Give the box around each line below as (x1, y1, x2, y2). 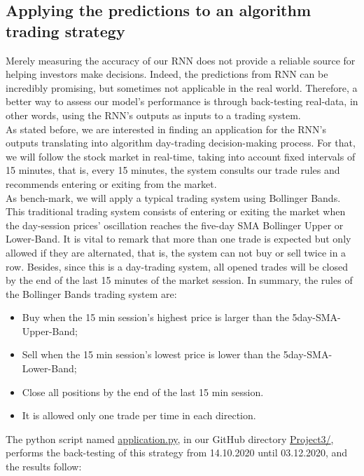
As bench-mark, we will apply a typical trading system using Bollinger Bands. (6, 190, 341, 205)
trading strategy (6, 20, 125, 41)
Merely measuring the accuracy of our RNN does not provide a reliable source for (6, 53, 356, 67)
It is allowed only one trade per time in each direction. (22, 408, 256, 423)
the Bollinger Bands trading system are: (6, 286, 177, 301)
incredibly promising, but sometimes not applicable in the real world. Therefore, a (6, 80, 358, 95)
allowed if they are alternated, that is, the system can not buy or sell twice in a (6, 245, 346, 259)
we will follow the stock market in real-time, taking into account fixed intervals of (6, 149, 356, 163)
